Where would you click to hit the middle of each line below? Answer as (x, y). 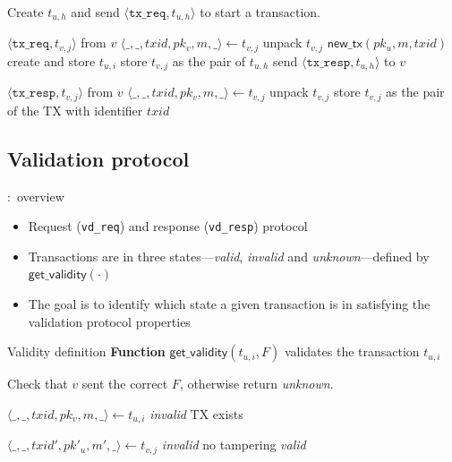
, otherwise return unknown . (256, 384)
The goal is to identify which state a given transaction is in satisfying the (229, 304)
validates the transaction (352, 351)
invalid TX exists (196, 413)
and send (95, 12)
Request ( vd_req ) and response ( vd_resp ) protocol (168, 226)
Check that (38, 384)
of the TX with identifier (75, 110)
